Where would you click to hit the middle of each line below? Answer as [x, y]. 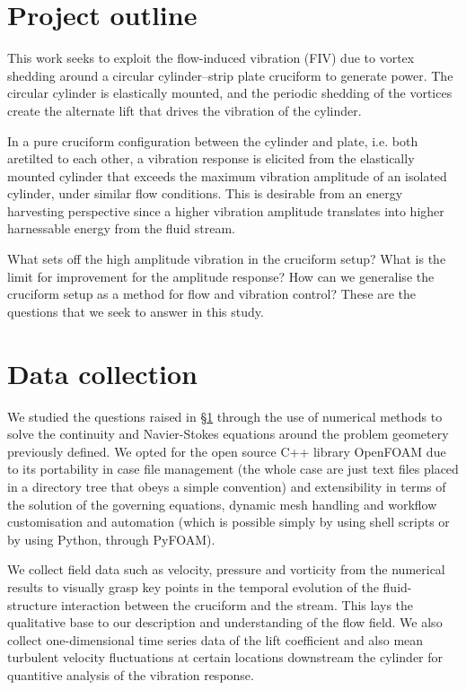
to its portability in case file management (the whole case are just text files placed [233, 469]
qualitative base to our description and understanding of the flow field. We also [225, 622]
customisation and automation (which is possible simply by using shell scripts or [229, 522]
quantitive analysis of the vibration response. [131, 674]
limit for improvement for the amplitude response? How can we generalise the [221, 276]
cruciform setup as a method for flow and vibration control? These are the [212, 294]
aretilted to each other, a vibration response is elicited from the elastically [211, 158]
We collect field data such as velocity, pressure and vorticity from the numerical [226, 569]
